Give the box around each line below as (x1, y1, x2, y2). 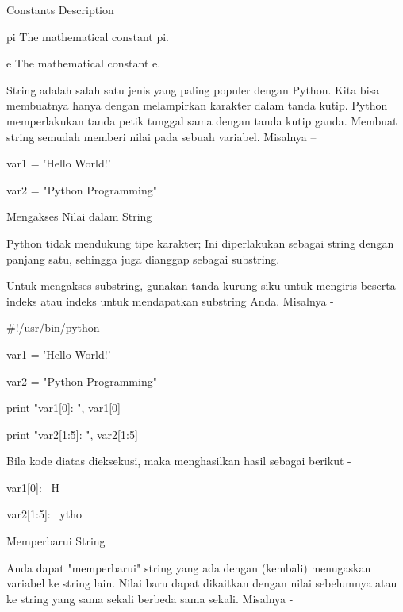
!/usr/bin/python (15, 319, 100, 336)
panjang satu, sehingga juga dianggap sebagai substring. (6, 250, 280, 267)
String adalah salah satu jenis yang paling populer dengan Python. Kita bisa (6, 81, 380, 98)
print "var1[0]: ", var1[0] (6, 399, 121, 416)
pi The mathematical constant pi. (6, 28, 170, 44)
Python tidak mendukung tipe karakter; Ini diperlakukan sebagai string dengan (6, 234, 394, 251)
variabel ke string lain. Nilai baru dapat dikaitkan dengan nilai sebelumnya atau (6, 575, 397, 591)
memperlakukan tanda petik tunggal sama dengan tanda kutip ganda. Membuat (6, 112, 397, 129)
